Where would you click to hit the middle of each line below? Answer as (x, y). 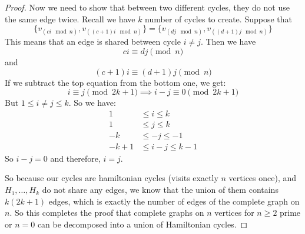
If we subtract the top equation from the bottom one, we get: (115, 82)
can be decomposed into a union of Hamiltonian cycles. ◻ (142, 224)
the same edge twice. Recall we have (70, 19)
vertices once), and (263, 178)
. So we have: (92, 103)
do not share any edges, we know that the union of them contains (160, 190)
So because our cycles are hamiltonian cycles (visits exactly (112, 178)
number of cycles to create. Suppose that (218, 19)
